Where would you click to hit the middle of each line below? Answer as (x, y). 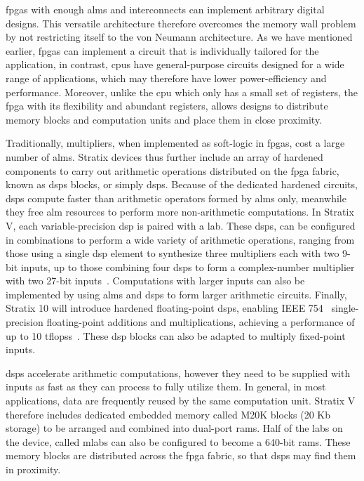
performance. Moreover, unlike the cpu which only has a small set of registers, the (182, 92)
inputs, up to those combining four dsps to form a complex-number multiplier (188, 266)
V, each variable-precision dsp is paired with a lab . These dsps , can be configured (181, 225)
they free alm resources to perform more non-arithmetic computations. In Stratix (180, 212)
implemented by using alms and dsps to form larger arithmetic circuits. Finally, (176, 294)
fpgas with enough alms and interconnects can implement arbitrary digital (165, 9)
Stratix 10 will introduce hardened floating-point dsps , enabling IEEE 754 (164, 308)
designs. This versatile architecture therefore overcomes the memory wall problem (181, 23)
